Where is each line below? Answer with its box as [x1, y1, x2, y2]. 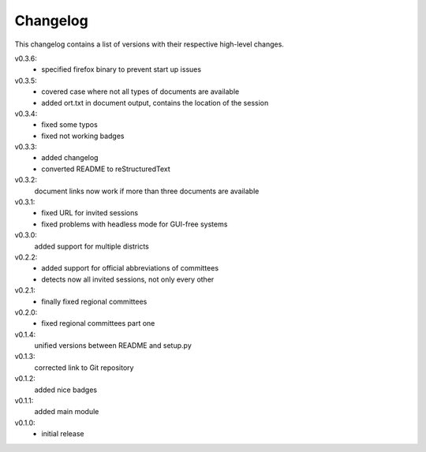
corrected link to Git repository [34, 363, 134, 372]
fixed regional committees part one [41, 319, 155, 328]
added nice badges [34, 385, 98, 394]
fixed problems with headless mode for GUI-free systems [41, 219, 228, 229]
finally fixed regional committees [41, 297, 148, 306]
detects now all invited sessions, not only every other [41, 275, 215, 284]
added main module [34, 407, 99, 417]
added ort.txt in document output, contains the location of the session [41, 98, 269, 107]
